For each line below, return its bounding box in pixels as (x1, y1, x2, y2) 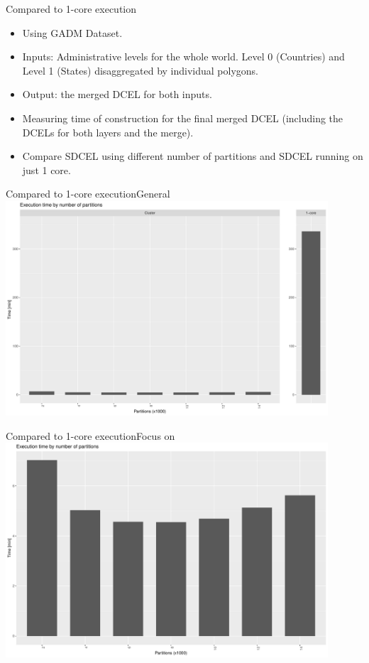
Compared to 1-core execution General (6, 186, 170, 201)
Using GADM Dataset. (22, 25, 123, 40)
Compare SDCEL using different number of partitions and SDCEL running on (22, 149, 363, 163)
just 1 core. (22, 162, 71, 177)
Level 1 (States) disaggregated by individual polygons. (22, 63, 259, 77)
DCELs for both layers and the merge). (22, 124, 194, 139)
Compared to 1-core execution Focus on (6, 428, 175, 443)
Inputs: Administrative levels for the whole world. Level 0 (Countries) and (22, 49, 345, 64)
